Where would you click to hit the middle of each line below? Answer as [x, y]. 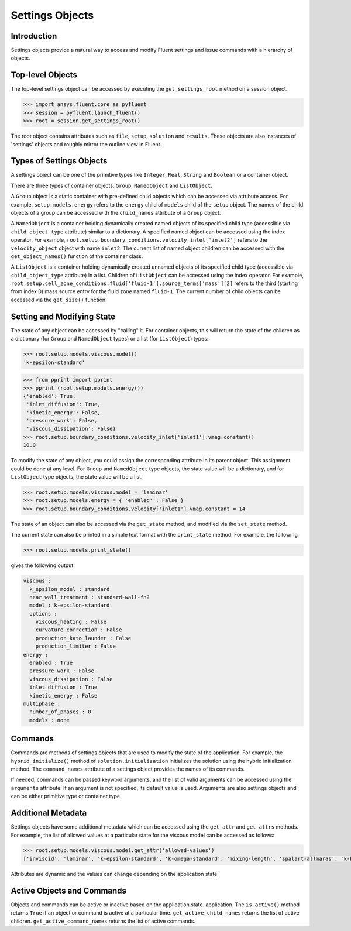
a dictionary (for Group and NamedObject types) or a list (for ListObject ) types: [110, 339]
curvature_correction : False [79, 630]
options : [44, 614]
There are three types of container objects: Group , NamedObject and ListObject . [112, 185]
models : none [50, 720]
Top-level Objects [44, 75]
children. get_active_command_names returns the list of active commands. [103, 921]
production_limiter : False [76, 646]
